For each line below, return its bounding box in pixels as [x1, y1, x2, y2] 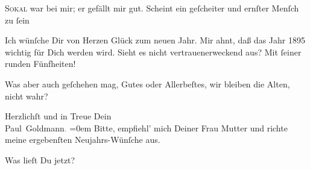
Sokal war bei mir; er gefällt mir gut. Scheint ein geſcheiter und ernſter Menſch [5, 2, 299, 14]
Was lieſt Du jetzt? [5, 153, 75, 166]
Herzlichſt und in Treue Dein [5, 110, 112, 122]
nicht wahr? [5, 89, 48, 102]
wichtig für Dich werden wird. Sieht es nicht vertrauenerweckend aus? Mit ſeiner [5, 45, 302, 58]
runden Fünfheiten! [5, 57, 76, 70]
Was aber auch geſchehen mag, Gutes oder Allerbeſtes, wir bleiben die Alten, [5, 77, 290, 90]
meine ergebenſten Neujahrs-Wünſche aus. [5, 133, 160, 146]
